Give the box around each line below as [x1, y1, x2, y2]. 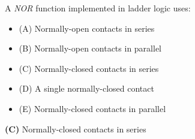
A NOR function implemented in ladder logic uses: [5, 2, 191, 14]
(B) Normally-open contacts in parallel [19, 42, 161, 55]
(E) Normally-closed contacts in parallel [19, 102, 166, 114]
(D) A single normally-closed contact [19, 82, 154, 95]
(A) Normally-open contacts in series [19, 22, 155, 34]
